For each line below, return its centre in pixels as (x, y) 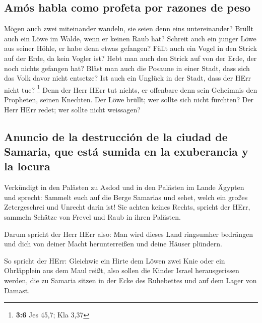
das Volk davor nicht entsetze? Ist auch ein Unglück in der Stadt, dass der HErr (127, 78)
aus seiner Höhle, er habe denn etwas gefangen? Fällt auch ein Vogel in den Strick (130, 48)
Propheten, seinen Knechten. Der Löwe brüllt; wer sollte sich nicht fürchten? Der (129, 100)
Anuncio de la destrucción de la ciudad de (116, 136)
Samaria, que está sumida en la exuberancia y (126, 151)
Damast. (17, 290)
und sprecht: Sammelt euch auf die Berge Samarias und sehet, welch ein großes (126, 197)
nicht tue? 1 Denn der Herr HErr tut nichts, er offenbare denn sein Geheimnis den (131, 89)
